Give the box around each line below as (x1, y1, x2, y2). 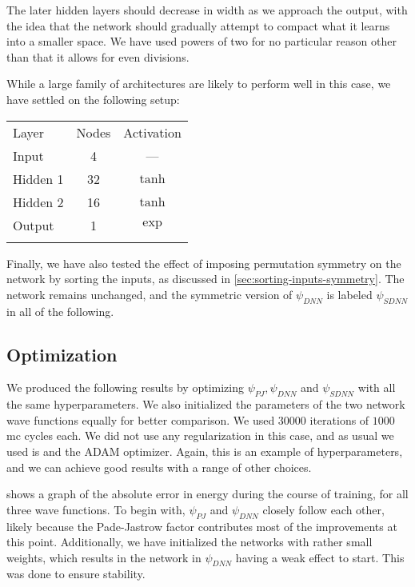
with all (357, 379, 396, 396)
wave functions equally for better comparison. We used (6, 411, 275, 428)
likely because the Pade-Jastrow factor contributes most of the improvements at (6, 517, 397, 534)
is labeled (326, 286, 373, 302)
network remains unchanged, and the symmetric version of (6, 286, 293, 302)
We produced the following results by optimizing (6, 379, 244, 396)
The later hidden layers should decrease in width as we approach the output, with (6, 2, 408, 18)
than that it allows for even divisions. (6, 48, 190, 65)
